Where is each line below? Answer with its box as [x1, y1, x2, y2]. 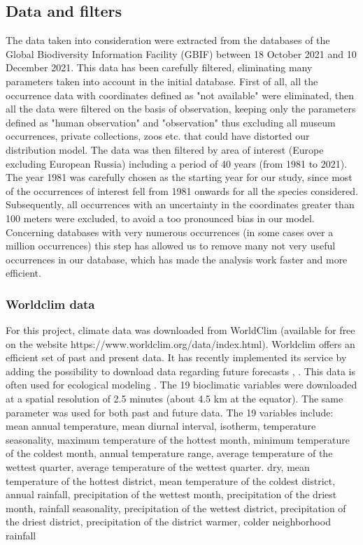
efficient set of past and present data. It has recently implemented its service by [6, 350, 347, 365]
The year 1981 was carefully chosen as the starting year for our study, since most [6, 170, 353, 184]
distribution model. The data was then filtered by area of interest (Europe [6, 142, 324, 157]
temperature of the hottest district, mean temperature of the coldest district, [6, 473, 336, 488]
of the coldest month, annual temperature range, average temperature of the [6, 446, 333, 460]
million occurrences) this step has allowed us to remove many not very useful [6, 238, 336, 253]
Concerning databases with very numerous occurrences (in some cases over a [6, 224, 334, 239]
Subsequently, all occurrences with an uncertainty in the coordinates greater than [6, 197, 355, 212]
